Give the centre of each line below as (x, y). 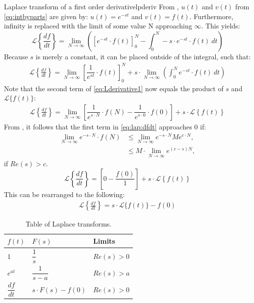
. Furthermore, (211, 16)
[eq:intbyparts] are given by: (46, 16)
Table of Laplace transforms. (69, 224)
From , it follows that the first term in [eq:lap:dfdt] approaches (98, 126)
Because (16, 56)
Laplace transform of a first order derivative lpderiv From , (91, 6)
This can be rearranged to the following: (64, 194)
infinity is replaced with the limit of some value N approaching (98, 26)
